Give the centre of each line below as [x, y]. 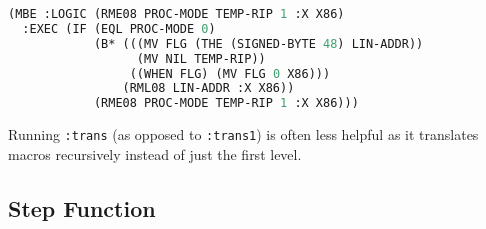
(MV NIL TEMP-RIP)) [201, 58]
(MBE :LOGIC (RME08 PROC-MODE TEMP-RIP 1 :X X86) [176, 14]
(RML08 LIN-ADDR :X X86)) [208, 88]
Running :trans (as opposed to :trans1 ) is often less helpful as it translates [243, 134]
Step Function [82, 207]
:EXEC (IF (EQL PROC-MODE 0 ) [119, 28]
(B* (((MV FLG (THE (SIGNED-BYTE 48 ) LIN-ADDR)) [258, 43]
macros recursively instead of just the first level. [155, 153]
